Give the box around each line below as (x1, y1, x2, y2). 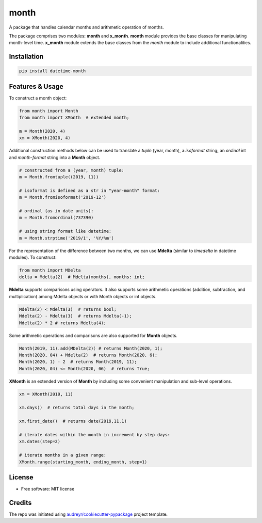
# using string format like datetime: (19, 228, 112, 234)
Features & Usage (9, 82, 64, 91)
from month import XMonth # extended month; (19, 115, 130, 121)
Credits (9, 498, 32, 507)
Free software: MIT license (21, 486, 75, 492)
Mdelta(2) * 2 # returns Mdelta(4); (19, 320, 107, 326)
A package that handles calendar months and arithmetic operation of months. (9, 24, 164, 30)
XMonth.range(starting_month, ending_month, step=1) (19, 459, 147, 465)
